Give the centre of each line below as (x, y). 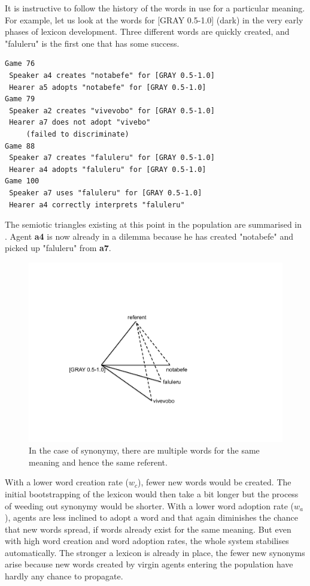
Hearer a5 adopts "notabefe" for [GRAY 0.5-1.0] (108, 87)
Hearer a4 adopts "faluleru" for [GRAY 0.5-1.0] (108, 169)
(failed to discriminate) (77, 134)
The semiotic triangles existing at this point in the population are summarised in (154, 224)
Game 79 (20, 99)
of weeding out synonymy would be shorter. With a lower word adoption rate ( (149, 505)
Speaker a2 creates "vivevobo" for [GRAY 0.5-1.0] (112, 111)
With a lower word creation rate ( (67, 482)
